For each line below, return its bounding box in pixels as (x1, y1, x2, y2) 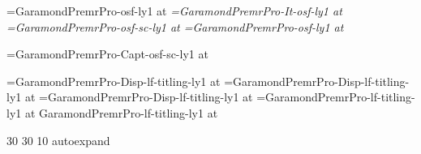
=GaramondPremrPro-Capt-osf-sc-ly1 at (6, 45, 208, 62)
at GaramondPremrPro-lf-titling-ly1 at (24, 104, 218, 121)
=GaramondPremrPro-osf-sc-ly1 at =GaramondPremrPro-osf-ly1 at (6, 18, 344, 35)
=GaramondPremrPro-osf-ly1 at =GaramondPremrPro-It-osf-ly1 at (6, 2, 342, 19)
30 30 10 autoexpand (6, 131, 110, 148)
